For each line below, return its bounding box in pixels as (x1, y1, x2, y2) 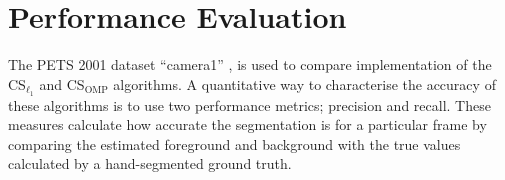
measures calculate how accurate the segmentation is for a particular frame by (8, 114, 487, 135)
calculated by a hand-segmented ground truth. (8, 153, 292, 174)
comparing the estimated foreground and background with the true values (8, 133, 461, 154)
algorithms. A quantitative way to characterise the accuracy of (113, 73, 496, 94)
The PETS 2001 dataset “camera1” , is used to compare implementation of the (8, 54, 492, 75)
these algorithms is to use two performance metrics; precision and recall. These (8, 94, 491, 115)
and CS (39, 73, 85, 94)
